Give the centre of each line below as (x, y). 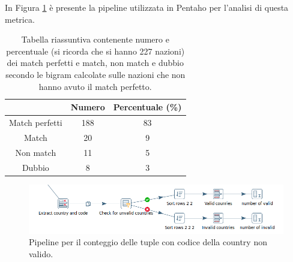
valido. (41, 254)
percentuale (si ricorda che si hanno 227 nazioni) (95, 51)
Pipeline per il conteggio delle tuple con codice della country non (148, 242)
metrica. (20, 19)
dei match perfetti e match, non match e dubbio (95, 63)
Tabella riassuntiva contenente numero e (95, 39)
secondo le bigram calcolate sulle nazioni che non (95, 74)
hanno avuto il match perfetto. (95, 86)
